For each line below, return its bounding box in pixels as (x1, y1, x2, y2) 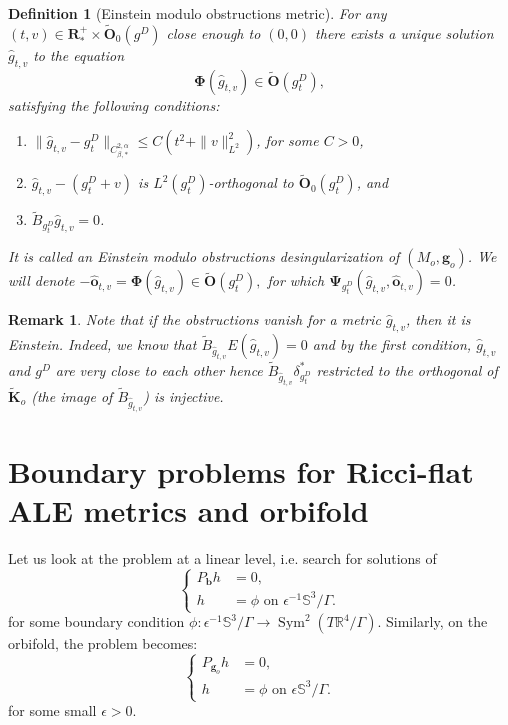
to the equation (33, 44, 125, 65)
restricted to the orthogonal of (316, 359, 498, 380)
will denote (8, 270, 75, 291)
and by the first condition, (312, 334, 472, 355)
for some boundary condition (8, 611, 185, 632)
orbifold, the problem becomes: (8, 633, 198, 654)
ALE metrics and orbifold (8, 489, 369, 530)
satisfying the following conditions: (8, 94, 220, 115)
